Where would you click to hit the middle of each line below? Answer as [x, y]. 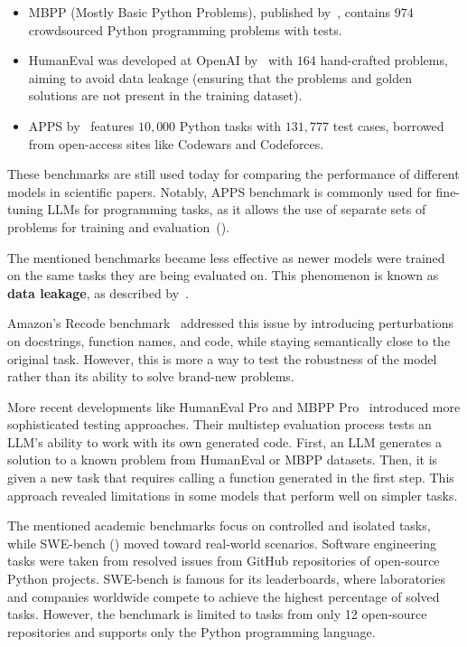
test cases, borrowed [388, 125]
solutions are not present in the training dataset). [165, 95]
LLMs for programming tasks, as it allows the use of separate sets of [237, 209]
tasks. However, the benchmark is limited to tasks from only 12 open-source [217, 614]
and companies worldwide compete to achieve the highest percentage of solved [224, 596]
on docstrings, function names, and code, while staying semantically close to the [229, 340]
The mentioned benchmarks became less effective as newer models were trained [226, 257]
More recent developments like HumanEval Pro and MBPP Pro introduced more [234, 406]
